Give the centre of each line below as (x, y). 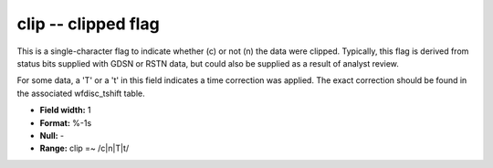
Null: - (52, 135)
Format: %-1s (66, 122)
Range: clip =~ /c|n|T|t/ (84, 148)
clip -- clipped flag (88, 24)
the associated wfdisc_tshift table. (81, 93)
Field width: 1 (65, 110)
